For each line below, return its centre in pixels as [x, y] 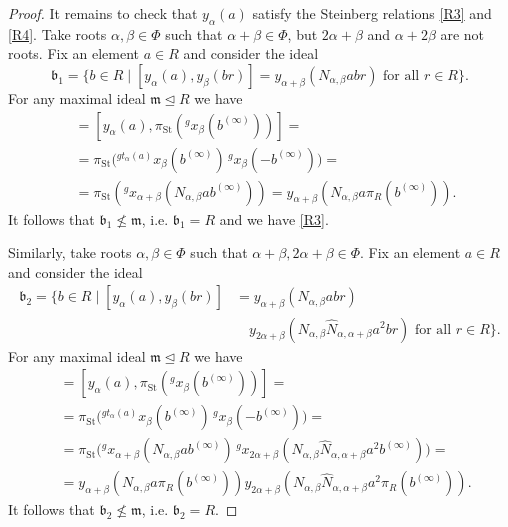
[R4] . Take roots [57, 33]
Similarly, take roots [70, 252]
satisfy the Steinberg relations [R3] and [372, 13]
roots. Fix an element [73, 53]
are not [462, 33]
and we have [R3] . [274, 218]
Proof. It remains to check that [103, 13]
